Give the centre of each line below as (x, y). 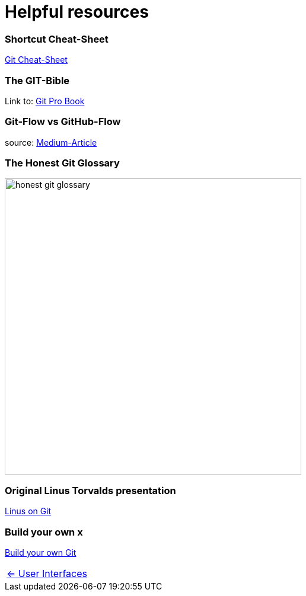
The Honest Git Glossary (62, 163)
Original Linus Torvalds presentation (90, 490)
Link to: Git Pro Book (45, 101)
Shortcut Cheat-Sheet (57, 39)
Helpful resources (77, 12)
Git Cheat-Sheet (36, 60)
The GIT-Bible (37, 80)
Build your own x (44, 532)
